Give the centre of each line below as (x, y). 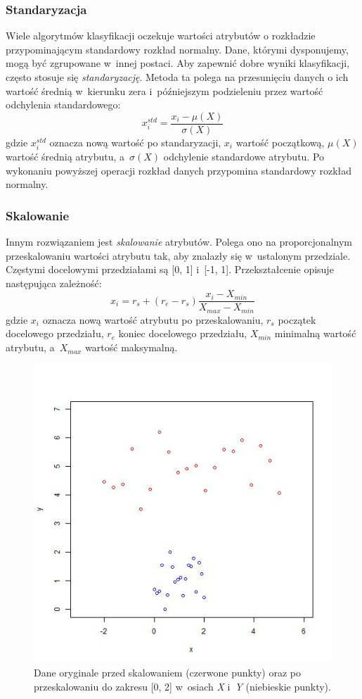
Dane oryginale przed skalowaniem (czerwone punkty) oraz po (167, 673)
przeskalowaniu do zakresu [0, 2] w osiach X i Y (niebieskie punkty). (182, 686)
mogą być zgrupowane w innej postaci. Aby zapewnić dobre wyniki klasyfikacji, (178, 63)
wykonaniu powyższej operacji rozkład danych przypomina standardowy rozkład (179, 170)
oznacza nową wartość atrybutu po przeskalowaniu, (153, 319)
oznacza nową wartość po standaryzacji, (135, 142)
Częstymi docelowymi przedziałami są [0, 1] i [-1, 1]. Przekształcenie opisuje (170, 269)
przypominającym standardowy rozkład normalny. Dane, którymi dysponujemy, (177, 49)
